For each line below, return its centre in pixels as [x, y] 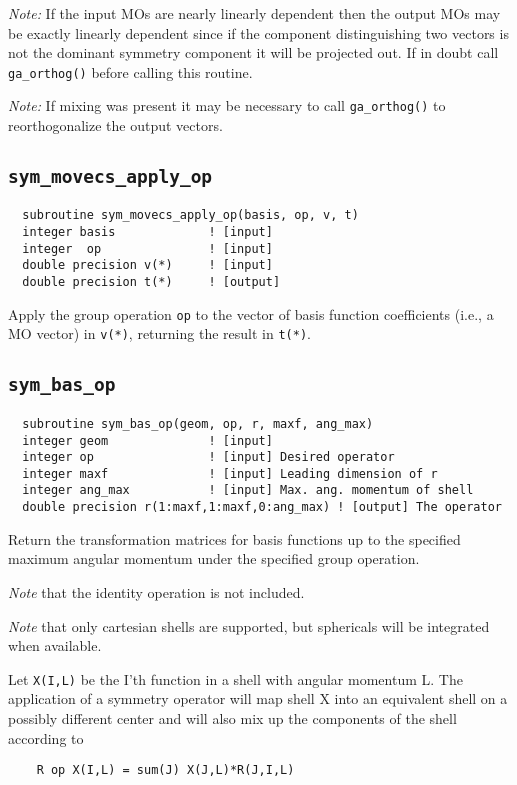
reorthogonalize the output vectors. [115, 125]
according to [46, 737]
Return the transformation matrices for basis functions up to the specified [234, 538]
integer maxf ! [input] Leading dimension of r [230, 473]
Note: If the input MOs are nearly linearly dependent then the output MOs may [254, 13]
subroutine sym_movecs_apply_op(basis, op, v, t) [190, 215]
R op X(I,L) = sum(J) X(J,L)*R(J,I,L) [165, 770]
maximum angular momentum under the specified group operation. [214, 558]
